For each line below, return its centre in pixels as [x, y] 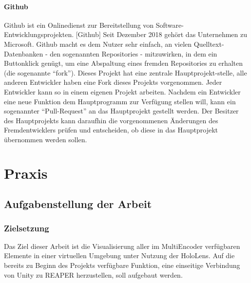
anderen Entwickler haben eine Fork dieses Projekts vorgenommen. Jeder [113, 82]
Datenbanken [24, 53]
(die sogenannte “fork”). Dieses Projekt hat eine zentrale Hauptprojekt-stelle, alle [125, 72]
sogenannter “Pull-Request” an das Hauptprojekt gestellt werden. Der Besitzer [121, 111]
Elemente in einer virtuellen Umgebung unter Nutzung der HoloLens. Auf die [119, 255]
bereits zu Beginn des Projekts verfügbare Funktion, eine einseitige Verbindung [122, 265]
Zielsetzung [27, 228]
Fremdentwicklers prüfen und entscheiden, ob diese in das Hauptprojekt [111, 130]
